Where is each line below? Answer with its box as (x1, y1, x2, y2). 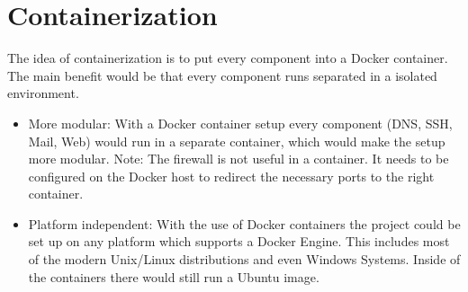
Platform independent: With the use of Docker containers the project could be (28, 214, 461, 233)
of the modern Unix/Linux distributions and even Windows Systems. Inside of (28, 250, 461, 269)
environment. (7, 84, 79, 102)
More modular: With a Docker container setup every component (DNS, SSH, (28, 113, 453, 132)
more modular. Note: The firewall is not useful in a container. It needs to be (28, 149, 449, 168)
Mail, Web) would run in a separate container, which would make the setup (28, 131, 445, 150)
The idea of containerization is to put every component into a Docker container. (7, 49, 448, 67)
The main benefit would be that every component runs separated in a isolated (7, 66, 437, 84)
